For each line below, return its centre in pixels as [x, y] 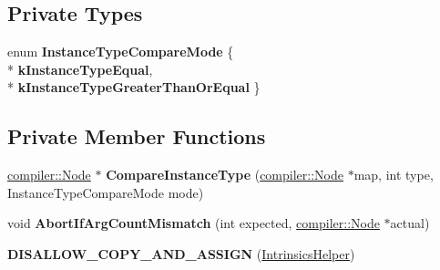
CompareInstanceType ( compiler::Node [225, 175]
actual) [410, 223]
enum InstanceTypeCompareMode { [121, 52]
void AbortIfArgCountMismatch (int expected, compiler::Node [194, 223]
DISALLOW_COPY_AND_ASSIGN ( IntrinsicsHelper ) [181, 253]
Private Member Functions [137, 136]
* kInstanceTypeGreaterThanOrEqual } [134, 87]
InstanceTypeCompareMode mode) [106, 192]
